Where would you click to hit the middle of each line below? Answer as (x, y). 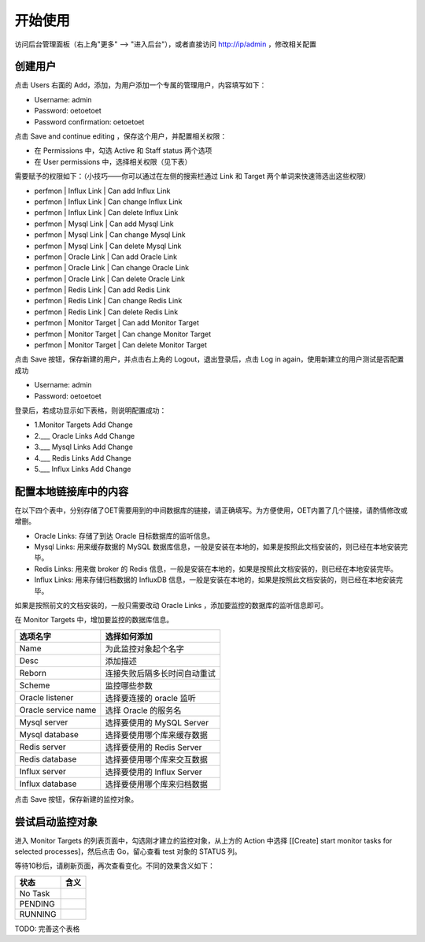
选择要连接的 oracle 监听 (150, 698)
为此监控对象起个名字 (144, 648)
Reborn (33, 673)
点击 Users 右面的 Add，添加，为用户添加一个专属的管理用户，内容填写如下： (140, 85)
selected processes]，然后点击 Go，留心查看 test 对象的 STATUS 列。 (128, 851)
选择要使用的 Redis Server (153, 747)
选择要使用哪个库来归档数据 (156, 784)
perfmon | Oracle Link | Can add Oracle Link (105, 257)
